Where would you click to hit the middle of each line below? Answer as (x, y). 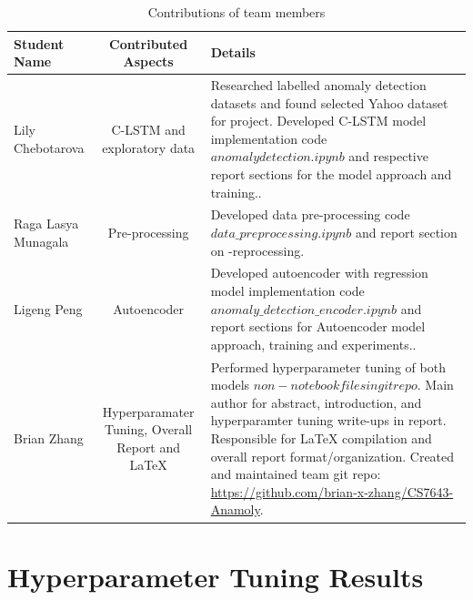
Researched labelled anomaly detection (318, 85)
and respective (388, 156)
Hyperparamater (148, 411)
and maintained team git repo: (296, 474)
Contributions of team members (236, 12)
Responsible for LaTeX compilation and (321, 438)
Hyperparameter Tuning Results (216, 576)
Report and (149, 447)
